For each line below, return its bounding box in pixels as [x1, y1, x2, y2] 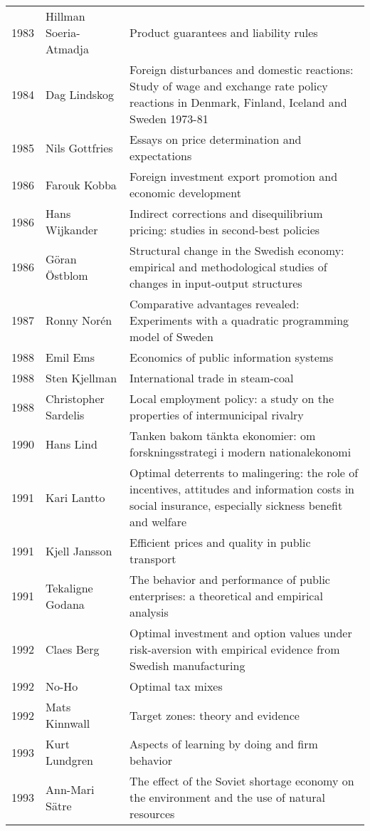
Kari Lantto [46, 488, 105, 506]
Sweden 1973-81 [129, 110, 208, 127]
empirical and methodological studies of [129, 258, 327, 275]
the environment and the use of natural [129, 789, 325, 805]
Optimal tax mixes [129, 678, 223, 694]
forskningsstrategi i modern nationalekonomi [129, 444, 351, 460]
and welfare [129, 513, 187, 530]
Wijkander [46, 221, 98, 238]
